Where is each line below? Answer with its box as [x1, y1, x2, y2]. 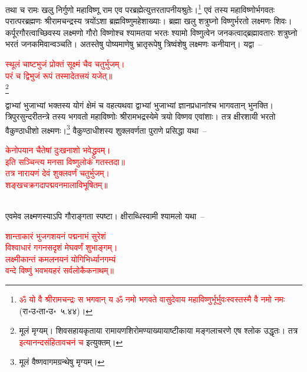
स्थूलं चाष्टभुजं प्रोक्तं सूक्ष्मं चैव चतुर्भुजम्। [5, 58, 125, 70]
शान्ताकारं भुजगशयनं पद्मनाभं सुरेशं [5, 229, 106, 242]
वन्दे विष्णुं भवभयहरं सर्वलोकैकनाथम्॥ [5, 264, 114, 276]
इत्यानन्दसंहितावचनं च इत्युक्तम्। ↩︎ [19, 335, 123, 348]
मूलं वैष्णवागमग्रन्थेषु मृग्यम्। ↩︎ [19, 355, 105, 368]
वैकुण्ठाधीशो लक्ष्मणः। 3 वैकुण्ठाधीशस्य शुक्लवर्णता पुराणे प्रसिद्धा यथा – [5, 122, 207, 136]
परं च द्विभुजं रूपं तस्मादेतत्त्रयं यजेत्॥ [5, 69, 113, 81]
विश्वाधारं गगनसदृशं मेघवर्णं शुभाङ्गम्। [5, 241, 118, 254]
